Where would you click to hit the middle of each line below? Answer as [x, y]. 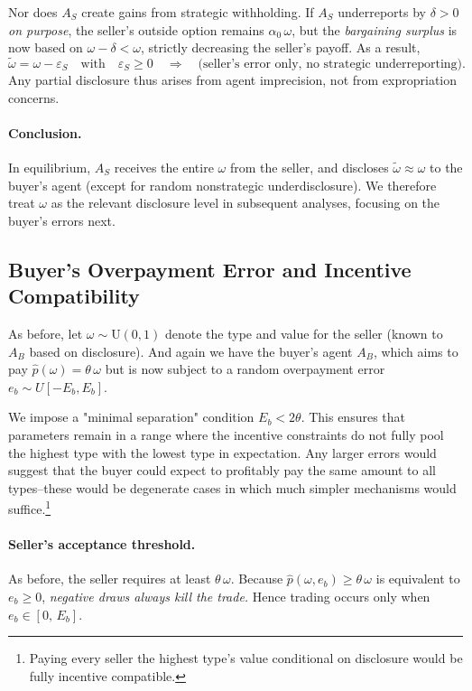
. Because [257, 579]
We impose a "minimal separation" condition [131, 417]
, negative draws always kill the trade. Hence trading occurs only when [236, 596]
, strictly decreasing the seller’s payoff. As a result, [281, 47]
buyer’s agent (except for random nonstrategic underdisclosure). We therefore [222, 185]
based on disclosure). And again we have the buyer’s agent [191, 351]
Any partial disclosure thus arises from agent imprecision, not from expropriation [233, 79]
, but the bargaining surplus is [375, 29]
